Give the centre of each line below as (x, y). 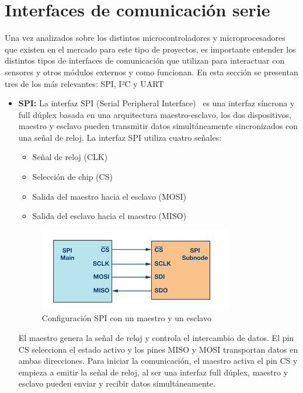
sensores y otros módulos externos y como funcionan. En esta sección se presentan (151, 72)
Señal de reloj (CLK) (70, 157)
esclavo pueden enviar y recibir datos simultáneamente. (117, 383)
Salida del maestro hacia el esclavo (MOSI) (109, 196)
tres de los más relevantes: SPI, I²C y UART (84, 83)
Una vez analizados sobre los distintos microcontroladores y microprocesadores (145, 38)
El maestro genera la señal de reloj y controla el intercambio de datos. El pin (156, 338)
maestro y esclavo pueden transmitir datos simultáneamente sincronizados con (158, 126)
